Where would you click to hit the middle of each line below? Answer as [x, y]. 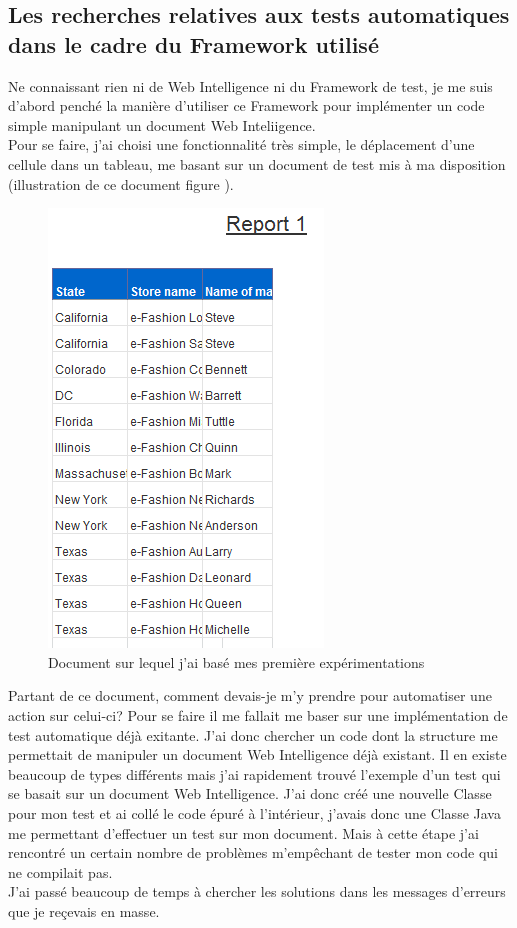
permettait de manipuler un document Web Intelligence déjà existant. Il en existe [257, 754]
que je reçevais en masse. [84, 910]
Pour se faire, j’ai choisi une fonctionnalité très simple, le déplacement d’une [241, 144]
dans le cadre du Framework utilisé [193, 43]
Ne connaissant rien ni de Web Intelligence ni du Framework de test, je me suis [250, 85]
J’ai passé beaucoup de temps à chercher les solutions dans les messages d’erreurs [257, 891]
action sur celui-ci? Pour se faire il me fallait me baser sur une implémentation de [258, 714]
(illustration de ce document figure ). [121, 183]
